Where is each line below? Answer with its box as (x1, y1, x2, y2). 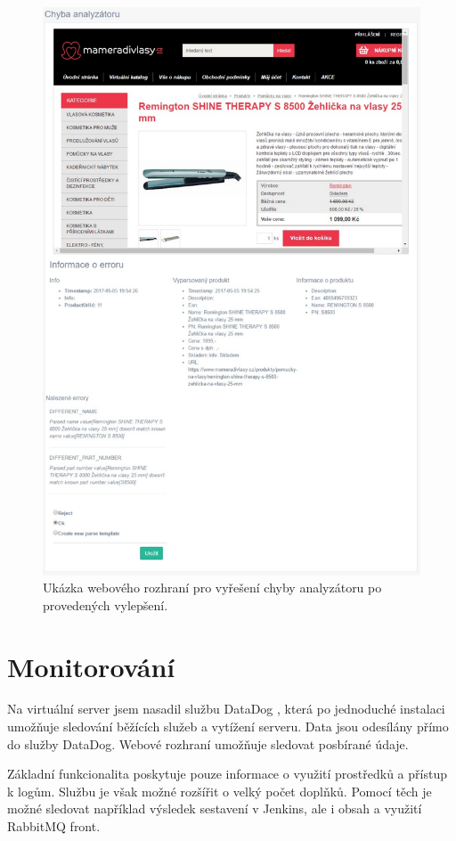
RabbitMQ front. (7, 817, 101, 836)
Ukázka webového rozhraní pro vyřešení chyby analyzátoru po (43, 578, 382, 597)
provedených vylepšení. (43, 595, 168, 614)
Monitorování (7, 648, 175, 684)
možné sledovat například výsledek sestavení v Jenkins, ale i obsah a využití (7, 799, 422, 818)
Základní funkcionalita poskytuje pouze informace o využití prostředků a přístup (7, 764, 447, 783)
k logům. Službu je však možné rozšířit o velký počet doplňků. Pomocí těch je (7, 781, 432, 800)
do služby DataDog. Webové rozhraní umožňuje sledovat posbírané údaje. (7, 734, 409, 753)
